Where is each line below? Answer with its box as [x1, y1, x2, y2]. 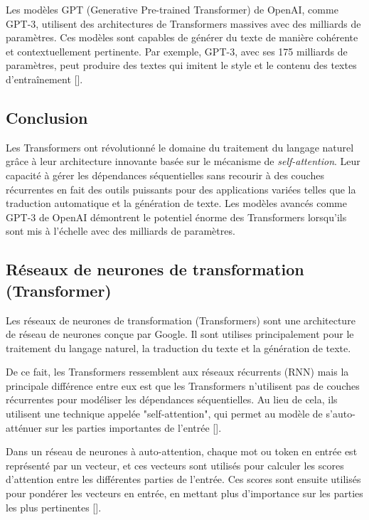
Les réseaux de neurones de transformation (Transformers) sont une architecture [6, 312, 355, 327]
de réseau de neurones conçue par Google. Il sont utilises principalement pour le [6, 327, 354, 341]
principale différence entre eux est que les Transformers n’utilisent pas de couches [6, 378, 360, 393]
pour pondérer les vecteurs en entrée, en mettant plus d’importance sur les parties [6, 486, 363, 501]
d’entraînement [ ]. [6, 71, 83, 86]
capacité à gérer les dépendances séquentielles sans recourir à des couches [6, 167, 324, 182]
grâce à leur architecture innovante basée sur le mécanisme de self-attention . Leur [6, 154, 360, 169]
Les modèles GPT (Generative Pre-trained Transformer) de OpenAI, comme [6, 2, 338, 16]
